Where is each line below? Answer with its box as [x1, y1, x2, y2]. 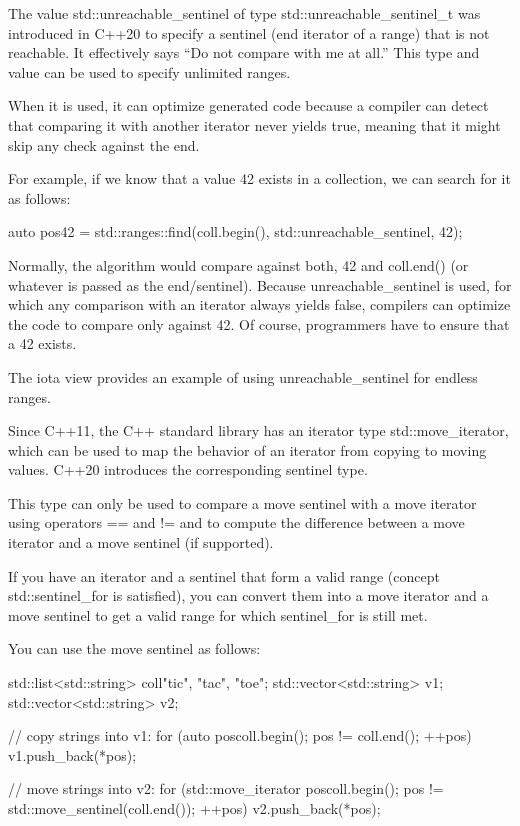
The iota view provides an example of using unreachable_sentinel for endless [8, 366, 478, 387]
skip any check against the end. [8, 134, 200, 155]
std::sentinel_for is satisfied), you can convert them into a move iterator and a [8, 585, 489, 606]
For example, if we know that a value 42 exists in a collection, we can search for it [8, 168, 511, 189]
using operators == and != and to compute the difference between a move [8, 512, 465, 533]
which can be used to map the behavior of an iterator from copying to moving [8, 439, 487, 460]
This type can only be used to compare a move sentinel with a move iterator [8, 492, 477, 513]
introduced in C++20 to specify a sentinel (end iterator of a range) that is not [8, 22, 490, 43]
